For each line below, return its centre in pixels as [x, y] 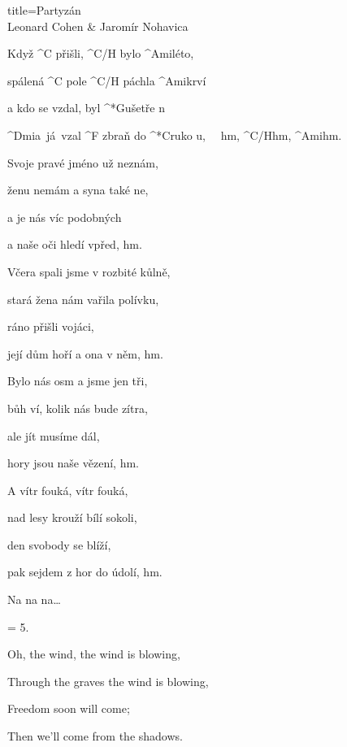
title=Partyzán [44, 10]
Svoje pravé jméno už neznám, [83, 162]
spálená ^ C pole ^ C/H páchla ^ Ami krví [107, 80]
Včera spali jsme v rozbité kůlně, [89, 271]
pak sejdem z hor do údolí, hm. [85, 572]
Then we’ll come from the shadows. [95, 736]
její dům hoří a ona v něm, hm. [85, 353]
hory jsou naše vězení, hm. [73, 463]
